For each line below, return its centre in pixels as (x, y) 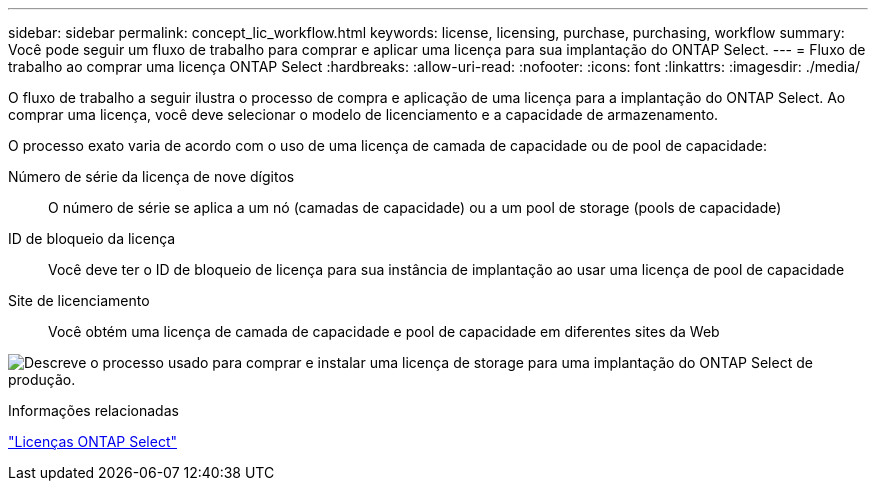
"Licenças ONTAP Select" (93, 441)
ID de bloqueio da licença (92, 238)
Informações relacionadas (93, 410)
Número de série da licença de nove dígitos (151, 176)
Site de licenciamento (79, 300)
